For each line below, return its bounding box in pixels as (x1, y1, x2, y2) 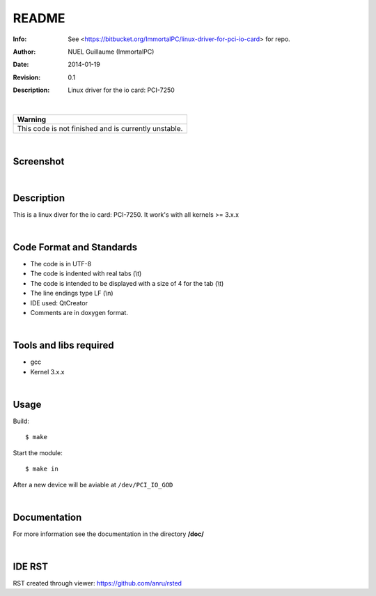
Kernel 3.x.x (30, 367, 65, 376)
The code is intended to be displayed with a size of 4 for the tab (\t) (30, 279, 224, 287)
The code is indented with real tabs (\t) (30, 269, 142, 278)
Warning (17, 114, 47, 124)
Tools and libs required (13, 339, 114, 351)
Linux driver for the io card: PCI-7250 (68, 86, 175, 94)
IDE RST (13, 561, 49, 572)
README (13, 10, 65, 26)
